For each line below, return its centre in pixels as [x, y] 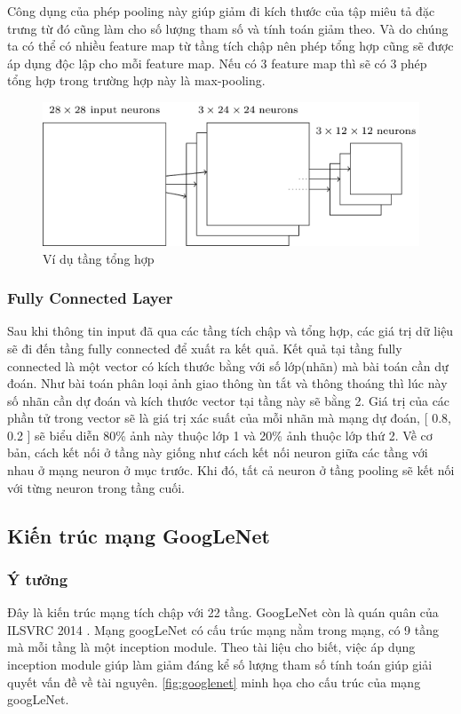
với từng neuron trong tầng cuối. [96, 487]
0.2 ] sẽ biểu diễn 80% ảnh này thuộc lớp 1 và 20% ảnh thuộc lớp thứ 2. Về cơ [220, 435]
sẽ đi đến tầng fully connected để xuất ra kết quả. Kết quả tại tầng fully [205, 348]
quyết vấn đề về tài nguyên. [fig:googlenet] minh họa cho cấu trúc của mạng [214, 682]
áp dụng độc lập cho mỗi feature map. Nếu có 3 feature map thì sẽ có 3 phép [217, 63]
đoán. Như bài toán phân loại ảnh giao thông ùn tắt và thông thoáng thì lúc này [227, 383]
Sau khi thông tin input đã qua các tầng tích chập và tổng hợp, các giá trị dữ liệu [230, 331]
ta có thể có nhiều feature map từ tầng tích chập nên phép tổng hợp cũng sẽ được [230, 46]
